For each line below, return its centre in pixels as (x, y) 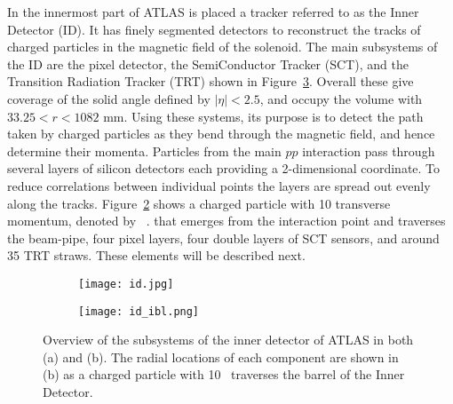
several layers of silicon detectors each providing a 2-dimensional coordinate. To (224, 168)
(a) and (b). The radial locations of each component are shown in (221, 356)
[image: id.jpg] (126, 284)
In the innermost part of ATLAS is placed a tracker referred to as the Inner (213, 12)
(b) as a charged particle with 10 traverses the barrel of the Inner (224, 374)
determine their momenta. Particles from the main (144, 151)
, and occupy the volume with (341, 98)
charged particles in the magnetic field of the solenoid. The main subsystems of (223, 47)
